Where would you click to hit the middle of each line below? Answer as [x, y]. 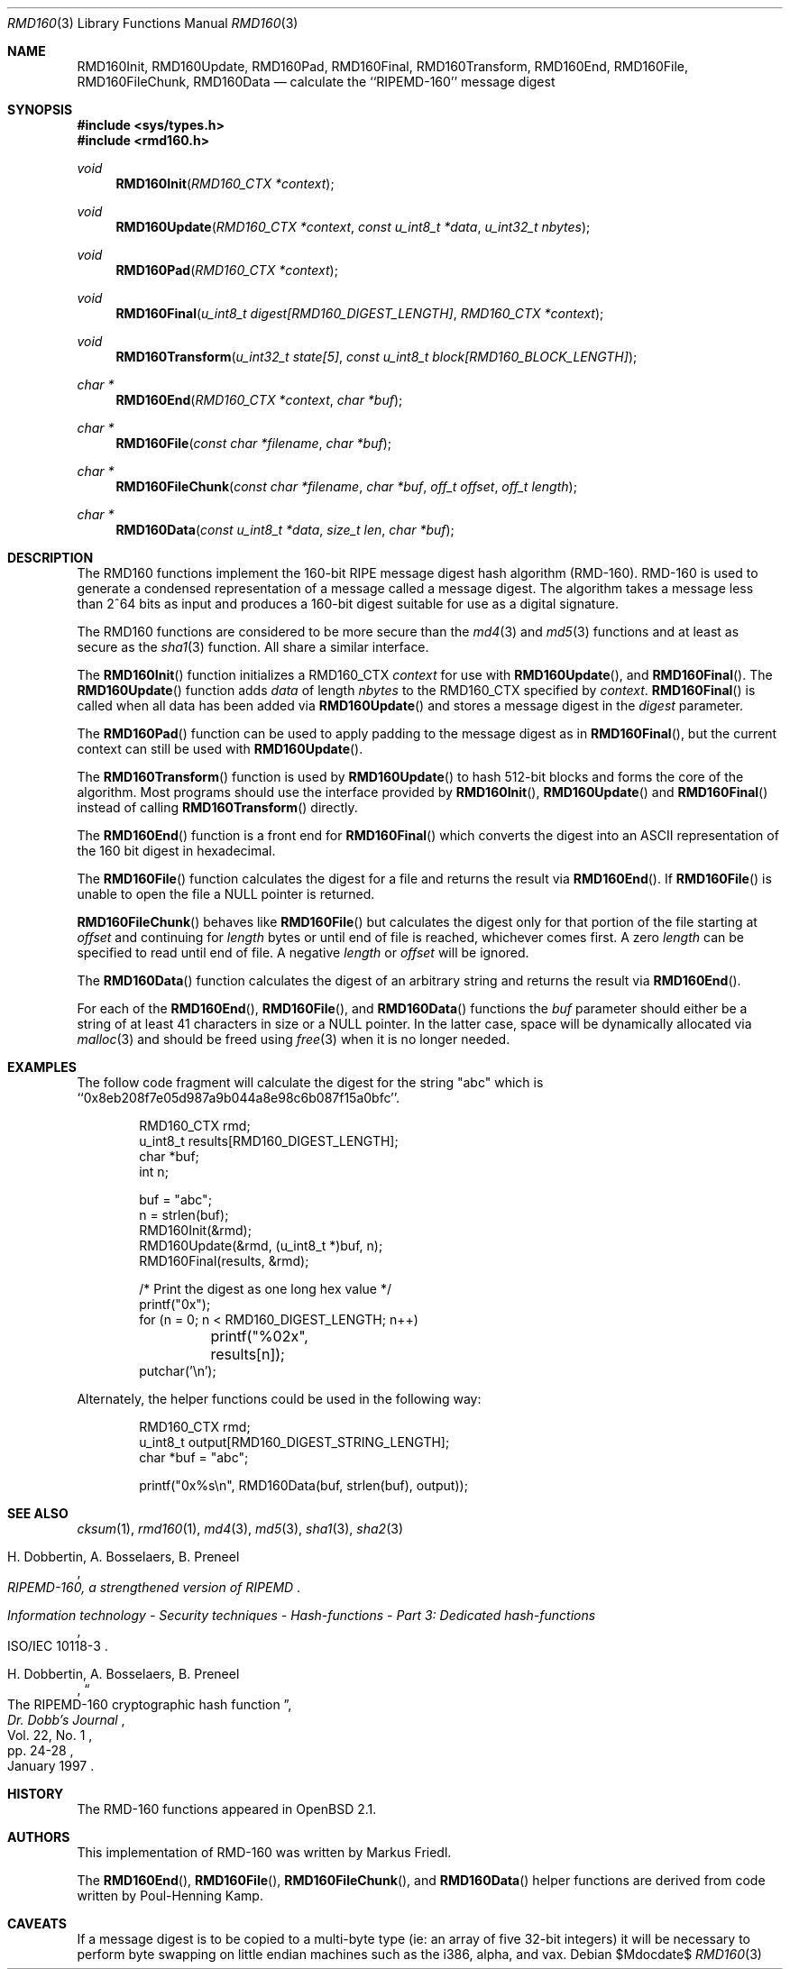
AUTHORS [39, 1837]
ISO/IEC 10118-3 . [58, 1646]
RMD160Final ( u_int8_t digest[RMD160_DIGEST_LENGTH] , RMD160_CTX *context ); [360, 313]
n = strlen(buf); [184, 1215]
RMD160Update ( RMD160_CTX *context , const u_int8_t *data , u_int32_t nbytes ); [353, 227]
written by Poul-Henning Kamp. [170, 1896]
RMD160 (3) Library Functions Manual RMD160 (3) [153, 23]
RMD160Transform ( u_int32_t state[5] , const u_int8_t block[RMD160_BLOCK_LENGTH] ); [377, 357]
